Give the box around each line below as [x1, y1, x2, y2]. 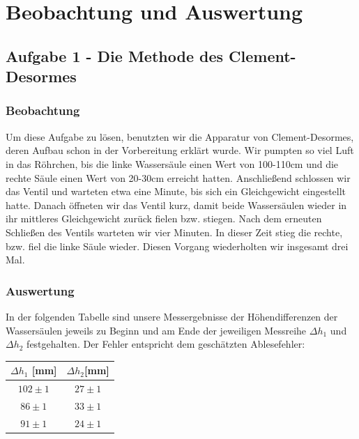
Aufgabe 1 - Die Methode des [6, 45, 224, 66]
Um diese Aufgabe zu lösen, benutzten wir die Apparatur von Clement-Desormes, [6, 129, 354, 144]
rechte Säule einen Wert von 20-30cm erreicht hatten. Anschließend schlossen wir [6, 170, 351, 185]
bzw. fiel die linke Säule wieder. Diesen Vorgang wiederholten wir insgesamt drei [6, 238, 349, 253]
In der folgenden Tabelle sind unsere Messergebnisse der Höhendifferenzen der [6, 309, 338, 323]
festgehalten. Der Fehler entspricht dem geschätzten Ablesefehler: [26, 337, 305, 351]
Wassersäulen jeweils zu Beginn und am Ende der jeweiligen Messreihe [6, 323, 307, 337]
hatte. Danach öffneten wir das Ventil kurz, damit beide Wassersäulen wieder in [6, 197, 347, 212]
